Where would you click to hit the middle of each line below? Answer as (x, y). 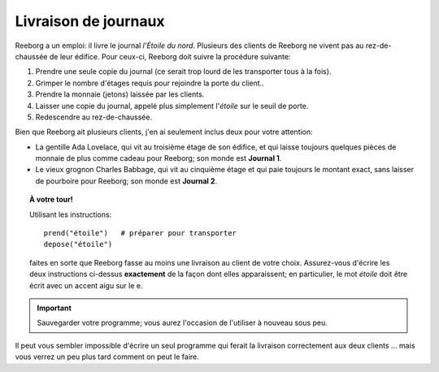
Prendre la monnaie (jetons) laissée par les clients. (120, 94)
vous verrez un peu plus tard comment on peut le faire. (107, 357)
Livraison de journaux (90, 21)
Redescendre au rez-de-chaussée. (94, 117)
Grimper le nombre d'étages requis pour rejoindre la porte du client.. (150, 83)
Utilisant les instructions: (71, 214)
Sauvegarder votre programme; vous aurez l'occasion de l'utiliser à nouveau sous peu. (183, 323)
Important (54, 308)
